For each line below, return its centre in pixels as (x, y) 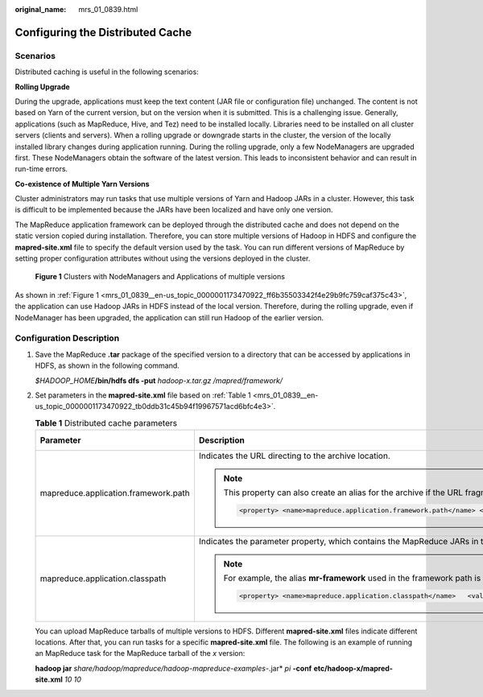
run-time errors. (41, 169)
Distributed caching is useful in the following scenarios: (107, 72)
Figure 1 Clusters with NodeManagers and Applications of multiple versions (160, 277)
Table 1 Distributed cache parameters (106, 423)
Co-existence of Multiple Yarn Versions (82, 184)
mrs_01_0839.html (108, 9)
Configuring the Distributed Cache (103, 32)
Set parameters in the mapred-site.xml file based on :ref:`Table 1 (143, 395)
